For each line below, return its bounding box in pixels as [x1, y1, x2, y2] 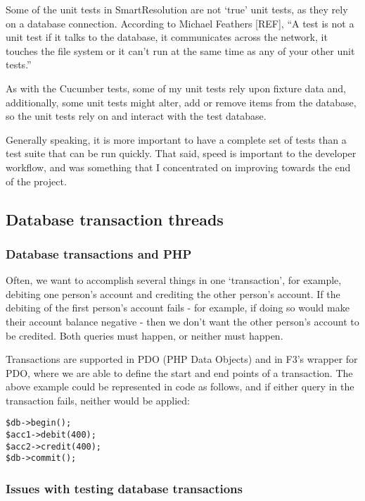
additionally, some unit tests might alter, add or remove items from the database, [6, 94, 357, 109]
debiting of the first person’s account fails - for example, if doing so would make [6, 300, 350, 315]
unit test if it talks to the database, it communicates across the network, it [6, 30, 328, 44]
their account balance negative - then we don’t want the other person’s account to [6, 314, 359, 328]
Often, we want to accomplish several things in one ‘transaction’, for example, [6, 273, 342, 287]
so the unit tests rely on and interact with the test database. [6, 109, 267, 123]
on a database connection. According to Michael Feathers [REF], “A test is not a [6, 16, 354, 30]
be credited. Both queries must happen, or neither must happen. [6, 328, 283, 342]
